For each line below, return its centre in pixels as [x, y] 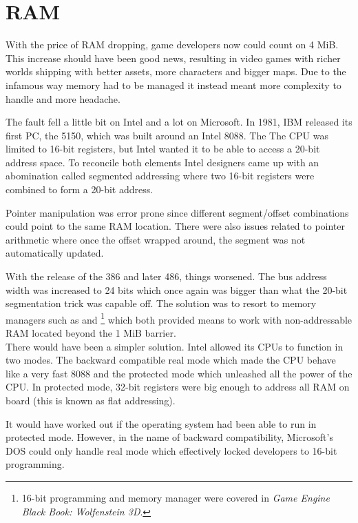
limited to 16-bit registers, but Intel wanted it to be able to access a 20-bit [163, 149]
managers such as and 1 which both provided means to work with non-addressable [179, 318]
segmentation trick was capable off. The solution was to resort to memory [161, 303]
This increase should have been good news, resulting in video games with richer [173, 58]
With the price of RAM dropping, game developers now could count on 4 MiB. [172, 45]
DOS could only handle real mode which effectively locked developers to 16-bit [171, 450]
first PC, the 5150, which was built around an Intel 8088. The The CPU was [167, 135]
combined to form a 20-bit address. [80, 189]
